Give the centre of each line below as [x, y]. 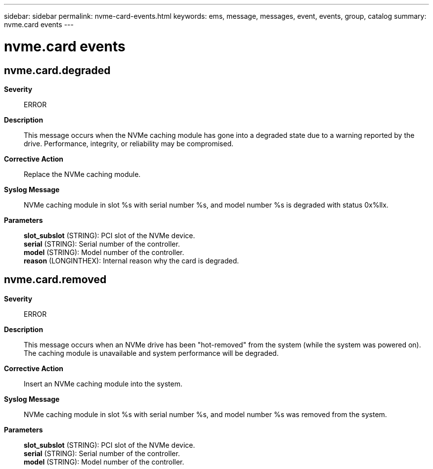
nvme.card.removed [55, 280]
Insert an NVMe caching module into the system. [103, 384]
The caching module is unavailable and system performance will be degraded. [151, 353]
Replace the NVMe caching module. [82, 174]
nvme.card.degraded [57, 70]
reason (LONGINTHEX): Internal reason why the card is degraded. [131, 260]
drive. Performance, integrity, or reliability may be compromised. [129, 143]
